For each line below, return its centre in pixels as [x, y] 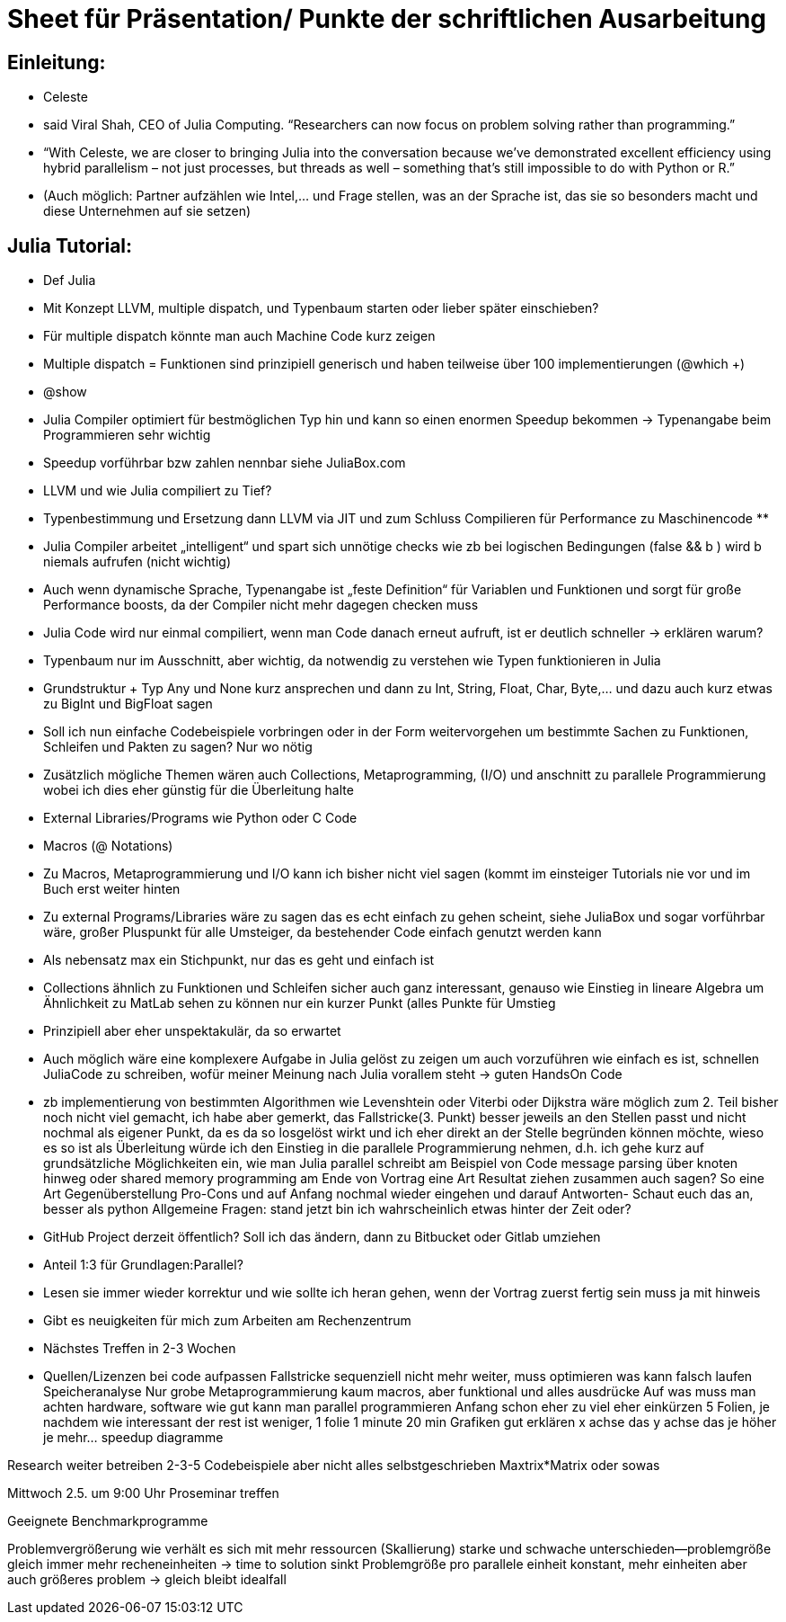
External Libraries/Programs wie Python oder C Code [200, 818]
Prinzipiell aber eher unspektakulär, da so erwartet [192, 1031]
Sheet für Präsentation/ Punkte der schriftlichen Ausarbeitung [387, 19]
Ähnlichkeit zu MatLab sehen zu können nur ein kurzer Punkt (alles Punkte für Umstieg [300, 1003]
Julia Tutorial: [70, 245]
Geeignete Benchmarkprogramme [108, 1521]
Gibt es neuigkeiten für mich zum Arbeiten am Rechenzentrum [227, 1321]
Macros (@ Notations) [108, 846]
